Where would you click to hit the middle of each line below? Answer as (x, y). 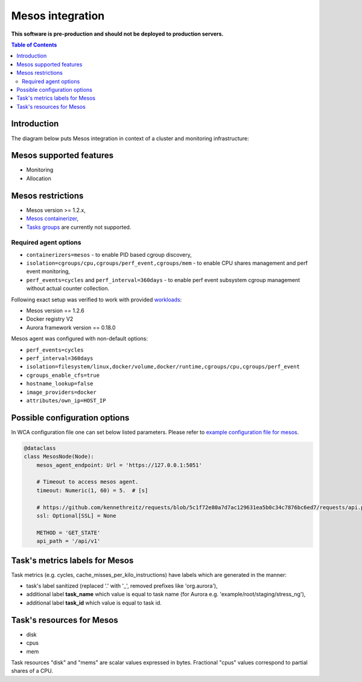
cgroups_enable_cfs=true (63, 375)
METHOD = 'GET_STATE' (68, 532)
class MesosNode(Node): (59, 457)
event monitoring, (48, 271)
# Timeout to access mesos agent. (87, 482)
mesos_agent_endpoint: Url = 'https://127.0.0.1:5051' (119, 465)
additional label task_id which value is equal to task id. (94, 603)
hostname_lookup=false (60, 384)
